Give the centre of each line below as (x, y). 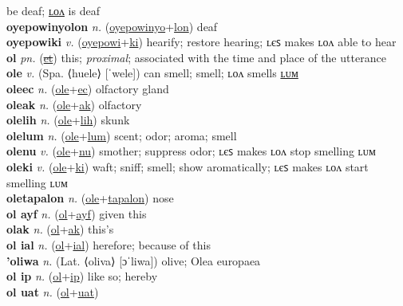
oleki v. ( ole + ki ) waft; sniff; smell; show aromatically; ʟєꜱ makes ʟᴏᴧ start (188, 166)
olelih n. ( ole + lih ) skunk (68, 120)
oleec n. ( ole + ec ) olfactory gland (88, 88)
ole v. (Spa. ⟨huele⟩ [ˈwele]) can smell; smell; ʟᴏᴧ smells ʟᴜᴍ (152, 73)
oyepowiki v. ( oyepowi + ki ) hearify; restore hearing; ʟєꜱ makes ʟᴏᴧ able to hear (201, 42)
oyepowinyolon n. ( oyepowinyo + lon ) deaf (112, 26)
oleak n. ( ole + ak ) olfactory (74, 104)
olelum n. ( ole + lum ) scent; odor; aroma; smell (122, 135)
